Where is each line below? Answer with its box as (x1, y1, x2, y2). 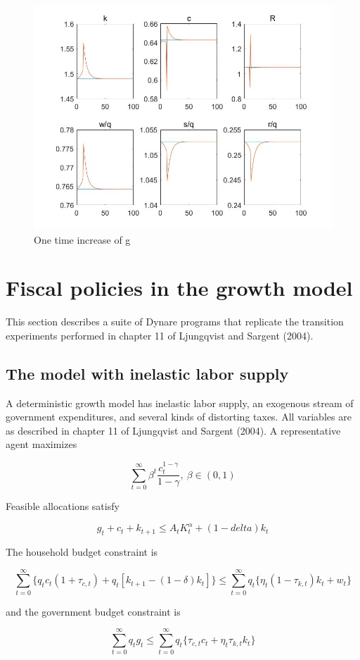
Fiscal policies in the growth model (6, 273, 353, 302)
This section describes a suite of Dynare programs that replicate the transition (6, 314, 344, 329)
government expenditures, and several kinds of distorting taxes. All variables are (6, 409, 352, 424)
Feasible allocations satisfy (6, 499, 120, 513)
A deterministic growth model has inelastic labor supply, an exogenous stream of (6, 395, 354, 410)
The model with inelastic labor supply (6, 362, 289, 384)
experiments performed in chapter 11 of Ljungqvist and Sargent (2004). (6, 328, 314, 342)
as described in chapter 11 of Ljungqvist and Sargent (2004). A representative (6, 423, 341, 437)
